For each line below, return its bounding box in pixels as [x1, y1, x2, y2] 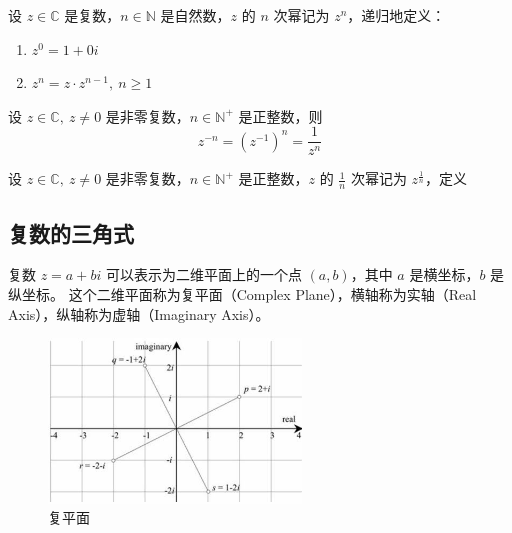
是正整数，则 [238, 105, 323, 126]
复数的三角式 [8, 217, 134, 248]
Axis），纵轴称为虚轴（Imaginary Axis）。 [8, 303, 270, 324]
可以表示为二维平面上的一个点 [105, 264, 302, 285]
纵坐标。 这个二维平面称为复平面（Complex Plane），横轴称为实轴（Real [8, 284, 477, 305]
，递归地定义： [347, 5, 446, 25]
